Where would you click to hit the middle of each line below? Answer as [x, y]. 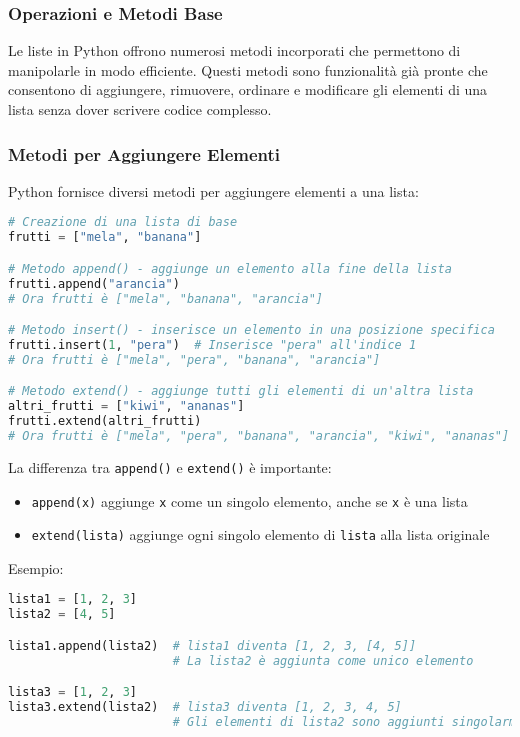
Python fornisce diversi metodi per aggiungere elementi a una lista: [213, 190]
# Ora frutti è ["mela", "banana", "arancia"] [165, 298]
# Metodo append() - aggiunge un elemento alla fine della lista [230, 268]
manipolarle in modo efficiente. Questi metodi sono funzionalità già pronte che [248, 69]
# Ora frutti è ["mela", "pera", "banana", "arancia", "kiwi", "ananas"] [259, 436]
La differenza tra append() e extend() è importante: [170, 466]
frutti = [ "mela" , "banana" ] [105, 237]
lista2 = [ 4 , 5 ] [62, 614]
